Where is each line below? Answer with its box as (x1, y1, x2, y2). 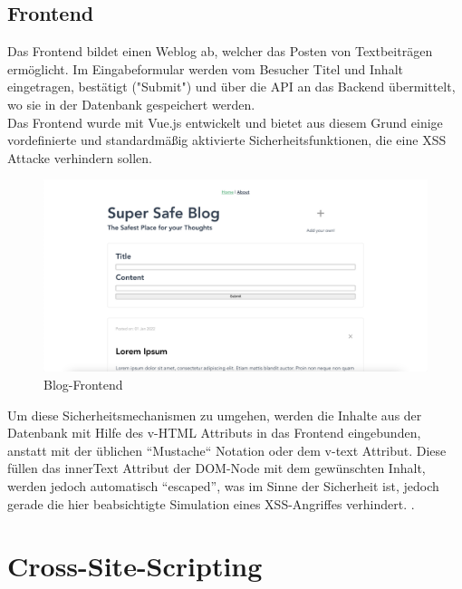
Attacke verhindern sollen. (7, 148, 152, 167)
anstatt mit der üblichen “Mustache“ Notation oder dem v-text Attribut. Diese (7, 440, 447, 459)
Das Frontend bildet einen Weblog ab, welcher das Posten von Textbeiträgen (7, 42, 433, 61)
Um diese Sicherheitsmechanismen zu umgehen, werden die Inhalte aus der (7, 405, 422, 424)
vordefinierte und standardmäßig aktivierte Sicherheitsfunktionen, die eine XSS (7, 130, 447, 150)
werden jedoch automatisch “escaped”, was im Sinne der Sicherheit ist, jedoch (7, 476, 439, 495)
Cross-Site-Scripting (7, 547, 263, 584)
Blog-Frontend (43, 374, 123, 393)
